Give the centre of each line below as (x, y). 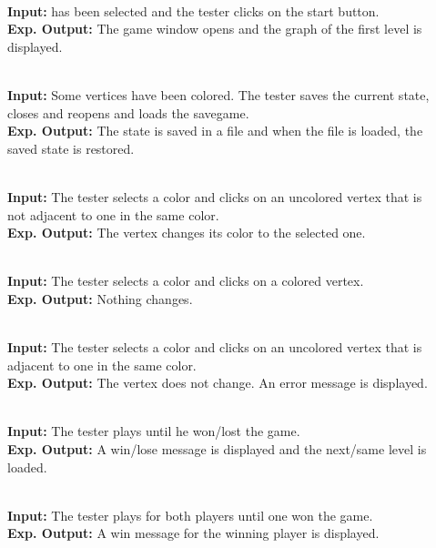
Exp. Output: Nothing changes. (100, 298)
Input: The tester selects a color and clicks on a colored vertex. (186, 281)
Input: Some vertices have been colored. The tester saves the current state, (218, 94)
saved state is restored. (71, 148)
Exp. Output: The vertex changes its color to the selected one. (187, 233)
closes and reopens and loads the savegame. (128, 112)
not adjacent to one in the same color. (113, 214)
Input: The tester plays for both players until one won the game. (190, 515)
